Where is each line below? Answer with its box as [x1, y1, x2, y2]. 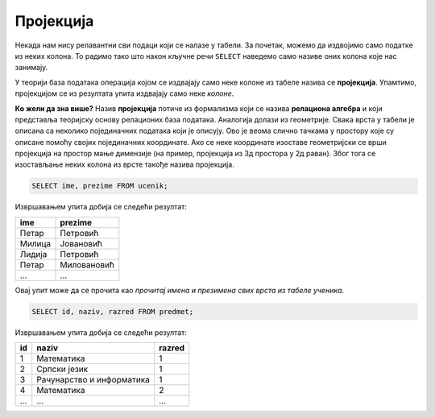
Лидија [19, 248, 48, 259]
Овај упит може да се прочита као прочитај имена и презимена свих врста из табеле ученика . [14, 285, 345, 295]
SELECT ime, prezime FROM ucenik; [31, 181, 168, 191]
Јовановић [60, 238, 103, 249]
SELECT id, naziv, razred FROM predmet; [31, 307, 193, 316]
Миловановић [60, 259, 115, 270]
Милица [19, 238, 52, 249]
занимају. [14, 63, 48, 72]
